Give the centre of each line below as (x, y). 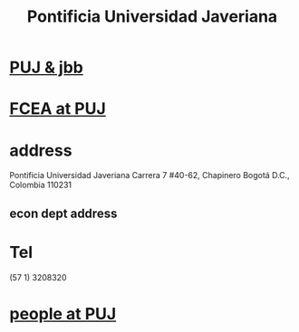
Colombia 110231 (41, 185)
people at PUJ (63, 313)
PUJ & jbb (46, 67)
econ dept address (63, 213)
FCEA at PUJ (58, 109)
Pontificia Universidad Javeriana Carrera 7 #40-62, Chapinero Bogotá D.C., (149, 175)
